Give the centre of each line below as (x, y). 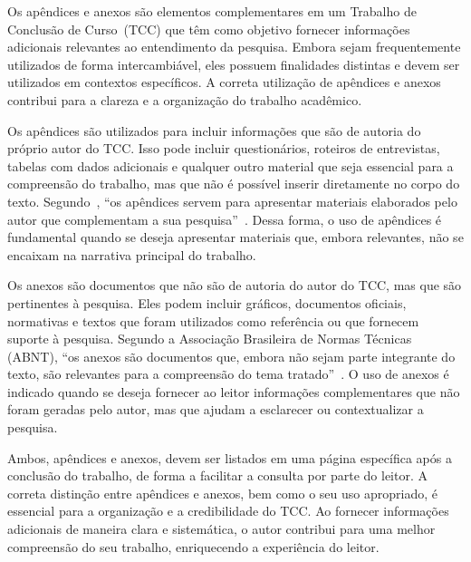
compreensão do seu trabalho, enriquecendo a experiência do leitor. (193, 546)
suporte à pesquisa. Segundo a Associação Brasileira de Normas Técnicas (210, 339)
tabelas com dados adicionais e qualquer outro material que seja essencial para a (231, 165)
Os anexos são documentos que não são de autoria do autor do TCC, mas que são (235, 285)
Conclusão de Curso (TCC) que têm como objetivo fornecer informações (209, 29)
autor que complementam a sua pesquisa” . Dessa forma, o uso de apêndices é (225, 219)
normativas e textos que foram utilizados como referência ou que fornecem (213, 320)
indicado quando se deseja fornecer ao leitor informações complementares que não (234, 391)
